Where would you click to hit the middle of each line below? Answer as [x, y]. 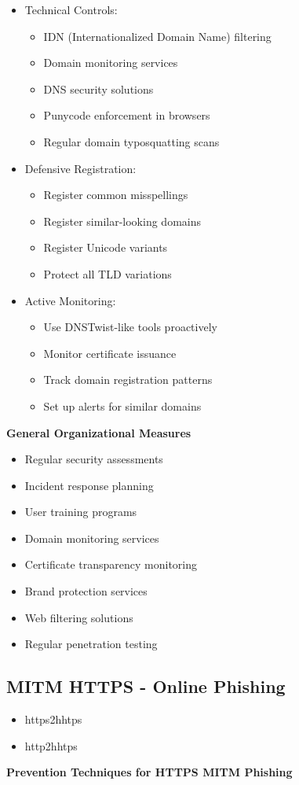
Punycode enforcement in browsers [127, 115]
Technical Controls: [71, 9]
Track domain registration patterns [128, 380]
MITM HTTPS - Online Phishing [146, 686]
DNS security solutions [98, 88]
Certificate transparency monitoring [111, 564]
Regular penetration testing [91, 644]
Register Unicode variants [106, 247]
